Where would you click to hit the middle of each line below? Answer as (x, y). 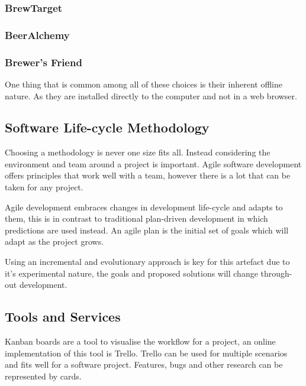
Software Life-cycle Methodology (107, 127)
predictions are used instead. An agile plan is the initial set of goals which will (147, 230)
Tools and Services (63, 317)
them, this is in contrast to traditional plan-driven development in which (136, 218)
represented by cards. (43, 376)
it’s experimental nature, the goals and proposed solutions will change (131, 273)
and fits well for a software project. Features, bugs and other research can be (144, 364)
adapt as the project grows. (54, 241)
